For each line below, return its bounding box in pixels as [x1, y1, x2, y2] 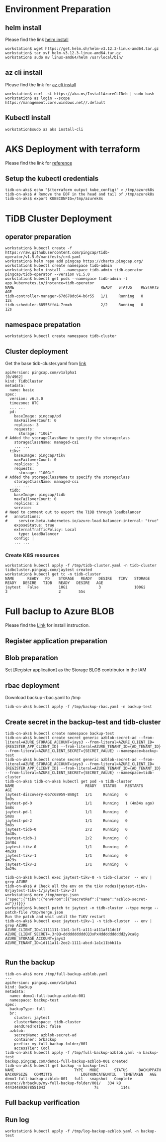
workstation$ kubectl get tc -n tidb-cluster [5, 572, 101, 577]
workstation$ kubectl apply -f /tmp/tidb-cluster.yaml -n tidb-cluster [5, 563, 157, 568]
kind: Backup [5, 984, 32, 989]
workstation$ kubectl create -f [5, 246, 72, 251]
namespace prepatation [5, 320, 81, 329]
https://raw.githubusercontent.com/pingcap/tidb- [5, 250, 110, 255]
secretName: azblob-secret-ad [14, 1032, 77, 1038]
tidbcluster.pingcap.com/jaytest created [5, 568, 92, 572]
